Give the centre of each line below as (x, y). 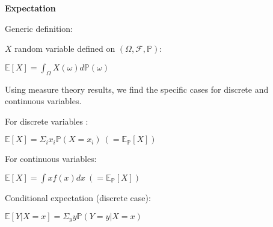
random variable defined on (65, 48)
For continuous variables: (51, 159)
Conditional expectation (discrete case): (78, 197)
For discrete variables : (47, 121)
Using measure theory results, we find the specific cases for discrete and (137, 89)
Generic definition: (39, 28)
